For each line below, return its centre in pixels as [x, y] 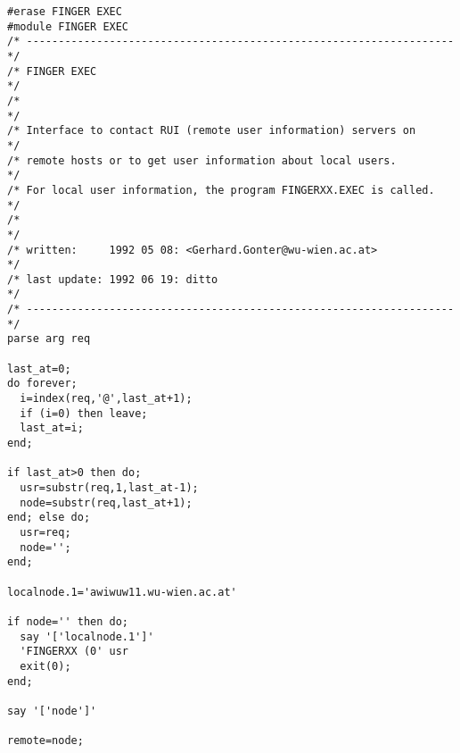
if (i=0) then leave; [84, 413]
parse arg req [49, 339]
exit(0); [45, 666]
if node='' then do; [68, 621]
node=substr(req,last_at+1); [106, 502]
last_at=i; [52, 428]
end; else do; [49, 518]
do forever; [42, 384]
